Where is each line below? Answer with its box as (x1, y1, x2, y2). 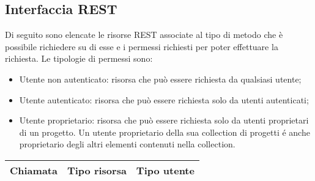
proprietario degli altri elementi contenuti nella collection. (19, 138, 235, 150)
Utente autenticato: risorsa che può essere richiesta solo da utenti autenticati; (19, 93, 309, 106)
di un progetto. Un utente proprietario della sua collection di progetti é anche (19, 125, 310, 138)
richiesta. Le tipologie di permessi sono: (5, 52, 153, 65)
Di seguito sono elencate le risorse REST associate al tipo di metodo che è (5, 28, 283, 41)
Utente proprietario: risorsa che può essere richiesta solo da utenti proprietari (19, 114, 309, 127)
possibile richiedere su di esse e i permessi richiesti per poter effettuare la (5, 40, 278, 53)
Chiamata (10, 163, 57, 177)
